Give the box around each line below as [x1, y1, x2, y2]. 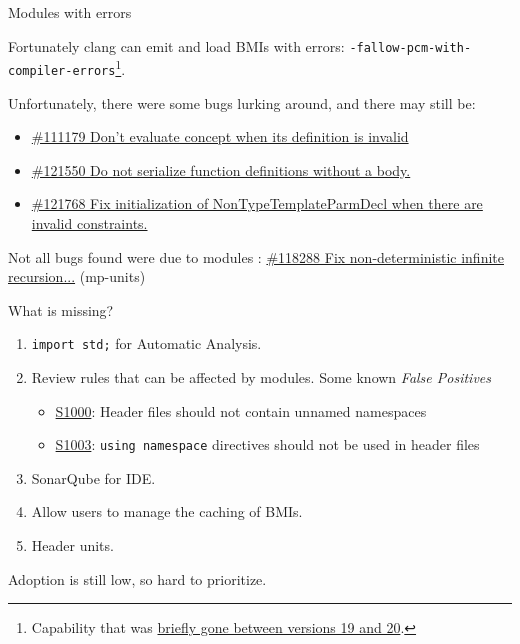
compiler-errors [8, 63, 116, 78]
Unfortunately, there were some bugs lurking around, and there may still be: [8, 92, 476, 113]
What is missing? [8, 299, 114, 320]
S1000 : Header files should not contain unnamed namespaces [55, 400, 427, 421]
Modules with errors [8, 2, 132, 22]
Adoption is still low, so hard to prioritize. [8, 568, 267, 589]
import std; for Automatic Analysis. [31, 333, 262, 354]
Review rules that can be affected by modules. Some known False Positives [31, 366, 492, 387]
